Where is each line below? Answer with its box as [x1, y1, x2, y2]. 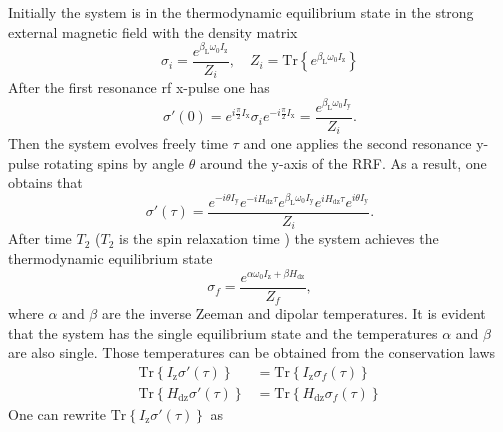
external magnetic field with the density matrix [8, 21, 298, 42]
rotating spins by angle [43, 152, 185, 173]
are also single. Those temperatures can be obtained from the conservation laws [8, 342, 496, 363]
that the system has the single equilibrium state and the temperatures [8, 322, 438, 343]
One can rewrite [8, 404, 107, 424]
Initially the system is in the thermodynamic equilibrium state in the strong [8, 2, 474, 22]
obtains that [8, 172, 83, 193]
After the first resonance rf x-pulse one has [8, 77, 270, 98]
